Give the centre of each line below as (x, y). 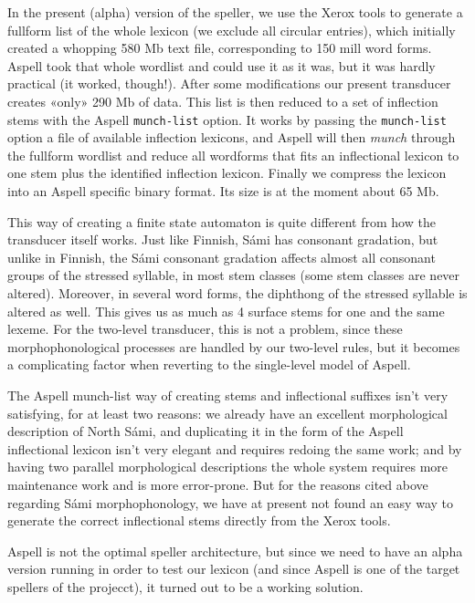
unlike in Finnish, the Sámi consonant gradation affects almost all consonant (222, 257)
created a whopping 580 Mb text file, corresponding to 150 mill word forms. (220, 48)
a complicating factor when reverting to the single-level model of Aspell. (209, 364)
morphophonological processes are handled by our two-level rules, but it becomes (234, 346)
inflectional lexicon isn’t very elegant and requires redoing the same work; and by (235, 448)
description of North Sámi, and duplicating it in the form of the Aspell (206, 431)
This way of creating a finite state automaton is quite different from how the (222, 221)
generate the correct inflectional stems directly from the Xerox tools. (199, 520)
